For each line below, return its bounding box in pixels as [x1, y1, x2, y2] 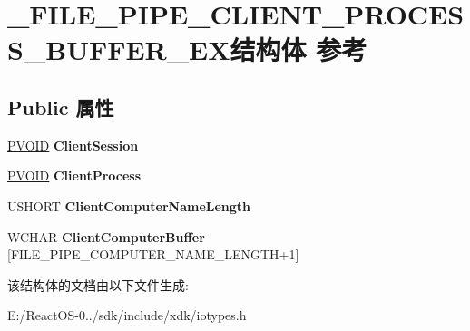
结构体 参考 [230, 31, 367, 68]
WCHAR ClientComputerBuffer [7, 227, 205, 246]
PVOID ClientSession [7, 135, 139, 154]
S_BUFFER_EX [7, 31, 230, 68]
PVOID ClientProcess [7, 166, 142, 185]
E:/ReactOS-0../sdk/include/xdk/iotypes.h [7, 306, 247, 325]
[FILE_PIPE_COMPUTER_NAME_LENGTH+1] [7, 245, 299, 264]
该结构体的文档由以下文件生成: [7, 275, 189, 294]
